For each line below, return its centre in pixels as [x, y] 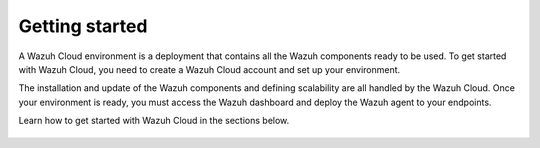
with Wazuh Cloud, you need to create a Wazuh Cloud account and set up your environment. [209, 69]
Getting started [83, 26]
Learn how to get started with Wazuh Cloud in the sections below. [154, 121]
